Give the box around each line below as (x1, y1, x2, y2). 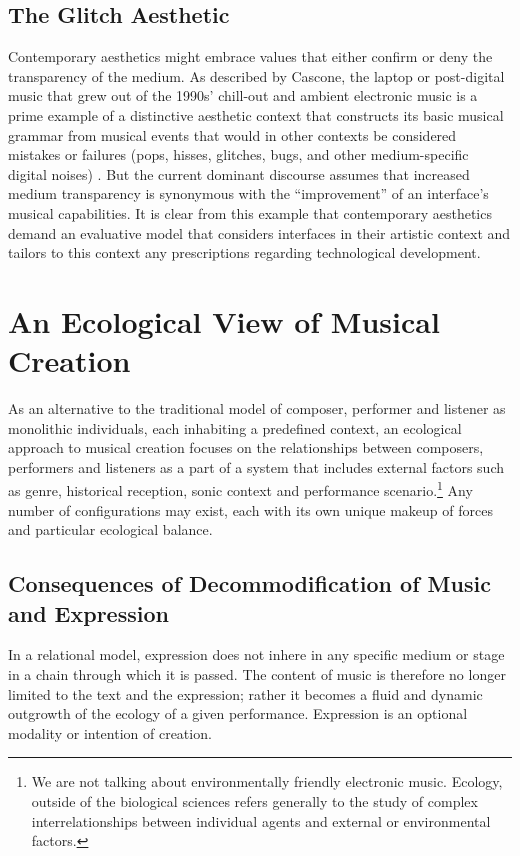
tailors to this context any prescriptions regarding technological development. (8, 242, 481, 263)
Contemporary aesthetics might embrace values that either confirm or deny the (8, 46, 493, 67)
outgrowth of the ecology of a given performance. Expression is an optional (8, 703, 468, 724)
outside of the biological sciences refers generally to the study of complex (31, 791, 478, 812)
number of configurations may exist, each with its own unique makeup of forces (8, 499, 493, 520)
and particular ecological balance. (8, 519, 213, 540)
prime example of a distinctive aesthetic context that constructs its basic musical (8, 104, 504, 125)
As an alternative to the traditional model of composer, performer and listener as (8, 398, 506, 419)
